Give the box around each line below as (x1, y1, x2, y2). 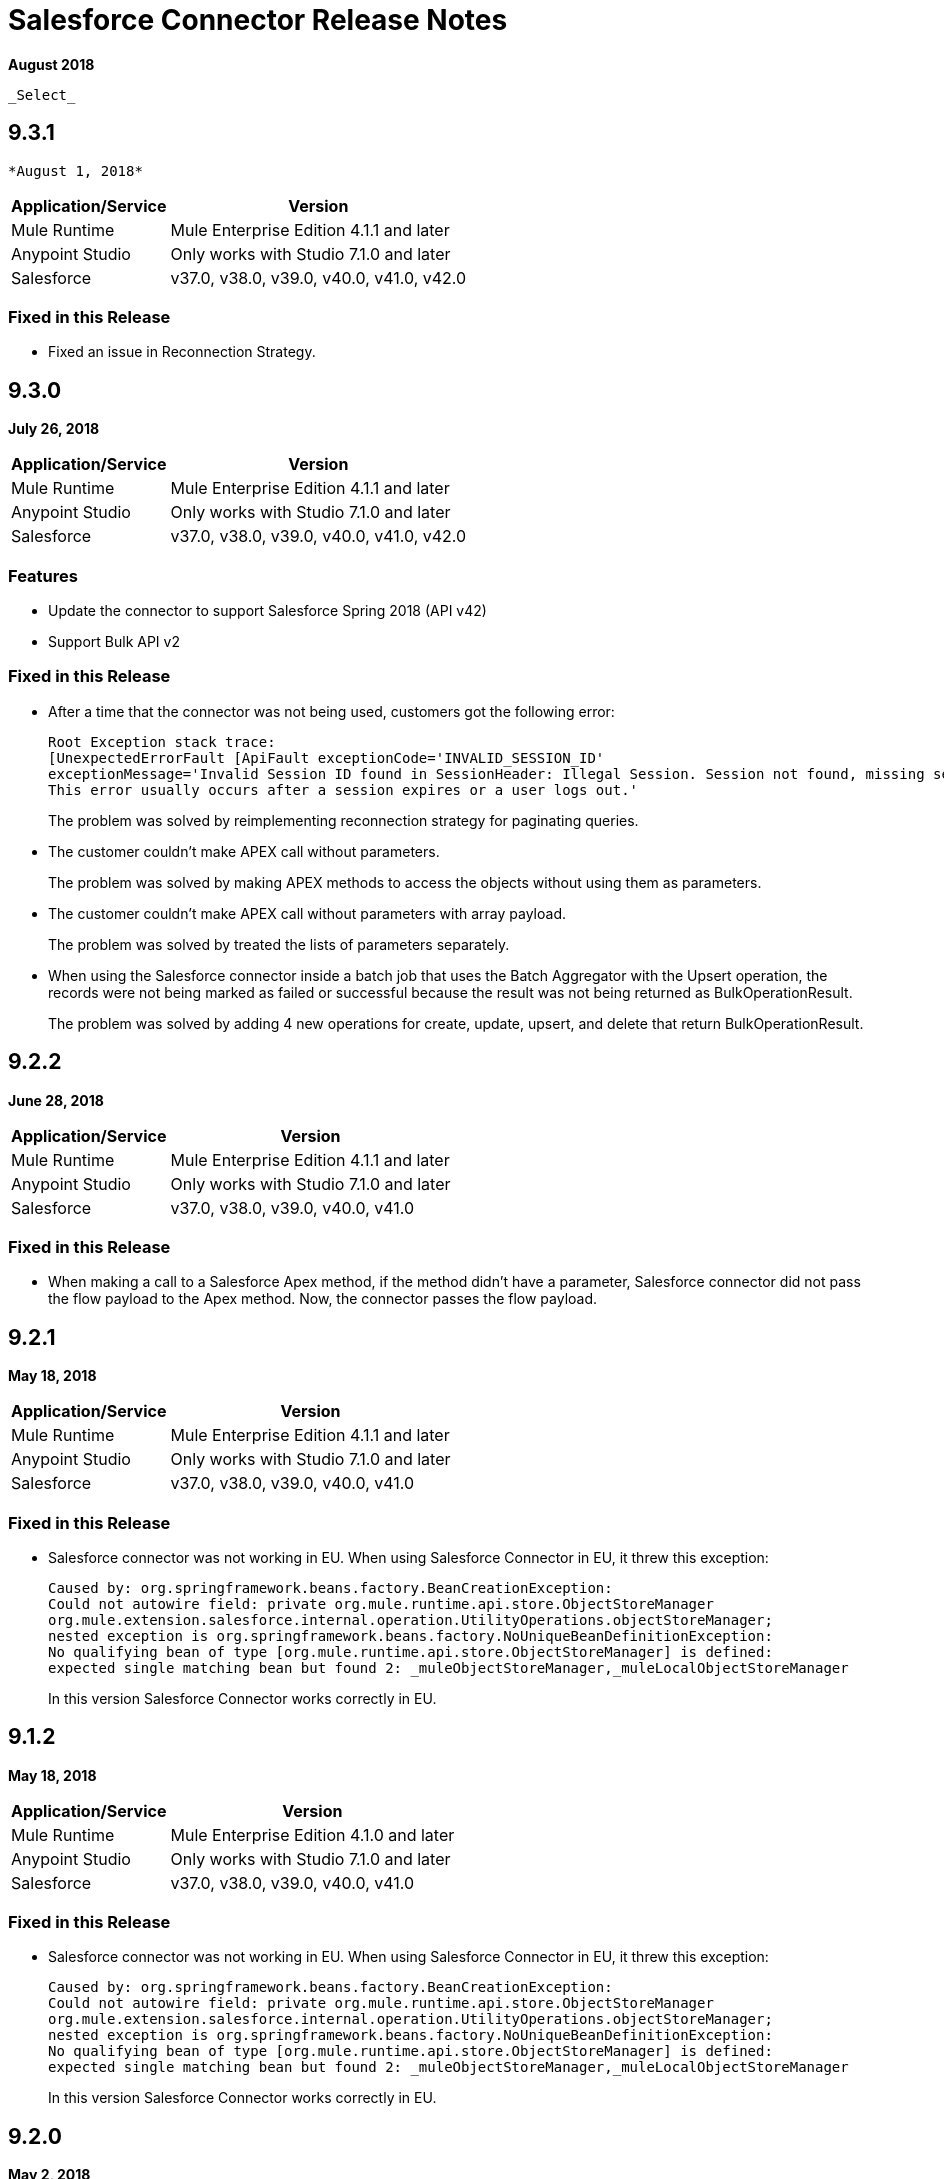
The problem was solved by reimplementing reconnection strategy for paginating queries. (48, 811, 639, 829)
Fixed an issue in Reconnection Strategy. (48, 343, 316, 361)
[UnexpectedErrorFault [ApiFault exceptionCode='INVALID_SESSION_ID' (48, 749, 605, 766)
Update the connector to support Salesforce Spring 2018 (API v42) (48, 601, 487, 619)
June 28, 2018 (8, 1091, 104, 1109)
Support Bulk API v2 (48, 632, 180, 650)
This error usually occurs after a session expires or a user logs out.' (48, 781, 639, 798)
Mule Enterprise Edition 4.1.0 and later (170, 1824, 455, 1845)
